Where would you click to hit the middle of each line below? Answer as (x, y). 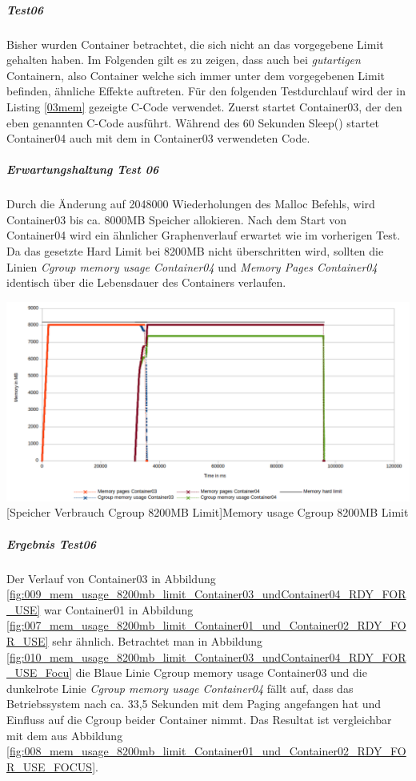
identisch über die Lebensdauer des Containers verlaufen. (146, 282)
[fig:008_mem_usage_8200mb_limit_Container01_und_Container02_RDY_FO (206, 751)
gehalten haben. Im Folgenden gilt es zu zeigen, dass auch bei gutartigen (184, 60)
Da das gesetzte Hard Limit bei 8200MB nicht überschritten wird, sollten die (195, 251)
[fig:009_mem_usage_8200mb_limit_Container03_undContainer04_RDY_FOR (206, 594)
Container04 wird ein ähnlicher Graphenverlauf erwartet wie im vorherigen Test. (204, 235)
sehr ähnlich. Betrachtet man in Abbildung (158, 641)
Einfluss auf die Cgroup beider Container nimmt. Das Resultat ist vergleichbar (199, 719)
